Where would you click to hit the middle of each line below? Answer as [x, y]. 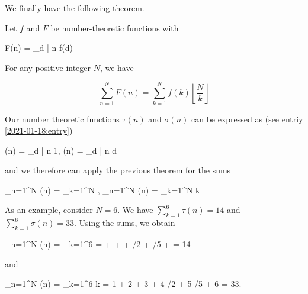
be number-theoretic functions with [115, 28]
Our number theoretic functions [62, 119]
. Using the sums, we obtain [124, 223]
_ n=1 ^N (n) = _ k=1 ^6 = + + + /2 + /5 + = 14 [98, 244]
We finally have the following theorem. [75, 8]
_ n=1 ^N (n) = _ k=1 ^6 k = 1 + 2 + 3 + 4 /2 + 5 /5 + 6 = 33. [123, 284]
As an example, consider [49, 210]
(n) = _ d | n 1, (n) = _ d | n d [61, 150]
